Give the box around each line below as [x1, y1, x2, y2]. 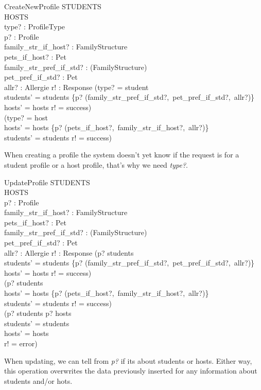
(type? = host [4, 112, 48, 122]
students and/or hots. [4, 375, 73, 386]
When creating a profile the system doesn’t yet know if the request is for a [4, 149, 239, 160]
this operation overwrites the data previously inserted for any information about [4, 365, 257, 376]
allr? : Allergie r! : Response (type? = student [4, 81, 149, 92]
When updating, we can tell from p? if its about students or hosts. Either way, [4, 355, 252, 366]
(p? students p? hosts [4, 308, 72, 318]
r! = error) [4, 338, 38, 348]
